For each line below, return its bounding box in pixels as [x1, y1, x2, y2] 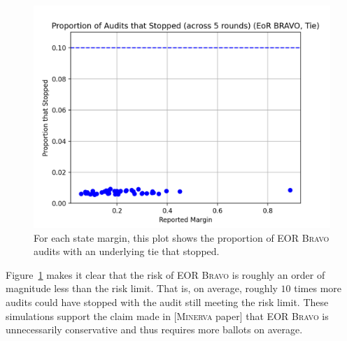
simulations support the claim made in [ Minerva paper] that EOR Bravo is [6, 308, 329, 323]
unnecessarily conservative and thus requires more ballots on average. [6, 322, 303, 337]
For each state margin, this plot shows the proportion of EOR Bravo [34, 230, 330, 245]
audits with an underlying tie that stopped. [34, 244, 220, 259]
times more [294, 281, 342, 296]
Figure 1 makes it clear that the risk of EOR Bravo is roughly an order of [6, 267, 325, 282]
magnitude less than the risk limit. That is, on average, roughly [6, 281, 278, 296]
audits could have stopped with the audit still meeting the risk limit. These [6, 294, 329, 309]
